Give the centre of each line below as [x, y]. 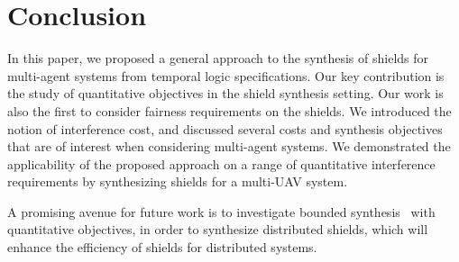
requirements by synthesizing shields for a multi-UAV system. [178, 181]
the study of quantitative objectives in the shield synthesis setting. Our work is [225, 93]
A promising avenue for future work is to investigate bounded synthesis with [221, 211]
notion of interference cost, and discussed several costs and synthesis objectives [225, 128]
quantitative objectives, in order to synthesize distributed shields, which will [218, 229]
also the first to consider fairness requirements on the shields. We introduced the [229, 110]
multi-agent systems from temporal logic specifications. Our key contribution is [226, 75]
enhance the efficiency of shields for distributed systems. [162, 247]
